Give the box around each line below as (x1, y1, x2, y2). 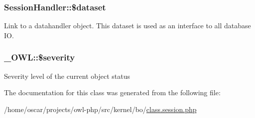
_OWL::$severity (4, 51, 75, 63)
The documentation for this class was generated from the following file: (4, 87, 221, 98)
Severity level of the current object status (4, 70, 130, 81)
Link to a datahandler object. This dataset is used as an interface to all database (4, 20, 251, 31)
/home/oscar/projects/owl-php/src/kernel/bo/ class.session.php (4, 104, 197, 114)
